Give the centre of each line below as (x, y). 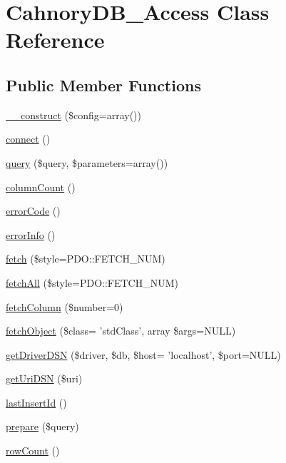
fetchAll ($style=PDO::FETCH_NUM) (92, 282)
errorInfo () (31, 234)
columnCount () (41, 187)
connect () (28, 139)
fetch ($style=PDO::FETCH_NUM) (86, 259)
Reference (55, 40)
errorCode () (33, 211)
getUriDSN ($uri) (44, 378)
